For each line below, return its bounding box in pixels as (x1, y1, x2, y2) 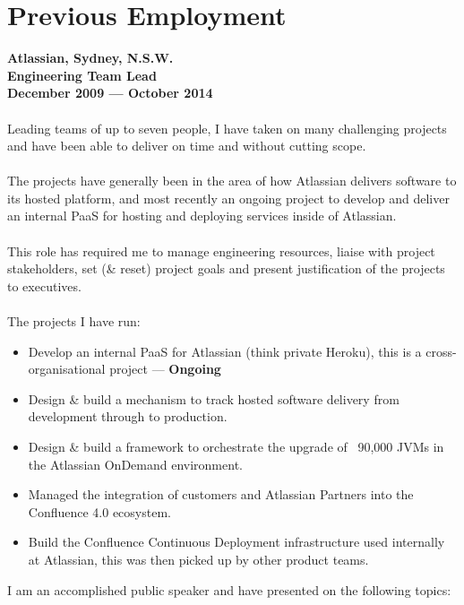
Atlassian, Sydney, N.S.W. (7, 48, 174, 67)
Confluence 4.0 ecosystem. (28, 502, 171, 521)
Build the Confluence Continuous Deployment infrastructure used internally (28, 532, 445, 551)
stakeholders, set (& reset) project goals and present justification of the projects (7, 259, 445, 278)
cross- (425, 341, 457, 360)
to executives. (7, 276, 82, 295)
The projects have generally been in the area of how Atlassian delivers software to (7, 171, 457, 190)
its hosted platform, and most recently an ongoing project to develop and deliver (7, 188, 450, 207)
